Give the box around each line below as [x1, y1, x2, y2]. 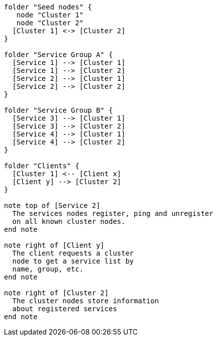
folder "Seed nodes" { [4, 3, 92, 11]
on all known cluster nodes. [12, 217, 126, 225]
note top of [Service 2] [4, 202, 100, 209]
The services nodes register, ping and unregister [12, 209, 214, 217]
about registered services [12, 305, 117, 313]
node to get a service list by [12, 257, 134, 265]
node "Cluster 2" [16, 19, 84, 27]
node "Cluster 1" [16, 11, 84, 19]
